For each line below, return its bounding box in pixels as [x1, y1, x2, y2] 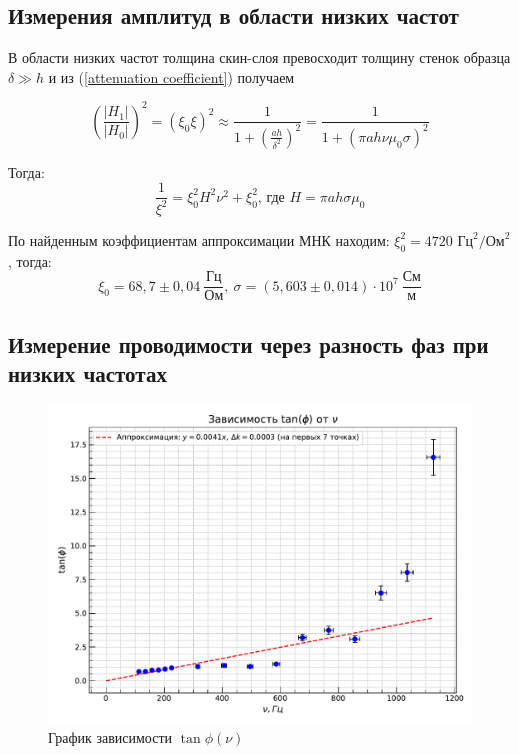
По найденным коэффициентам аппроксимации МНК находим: [8, 229, 390, 250]
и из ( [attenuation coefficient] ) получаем [48, 66, 295, 87]
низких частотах [8, 358, 167, 389]
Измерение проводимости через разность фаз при [8, 328, 489, 359]
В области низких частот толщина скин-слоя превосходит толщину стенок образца [8, 47, 511, 68]
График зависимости [48, 727, 173, 748]
